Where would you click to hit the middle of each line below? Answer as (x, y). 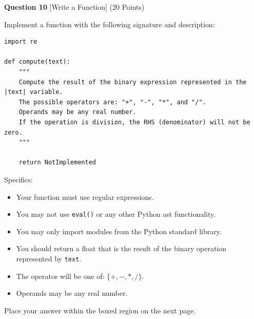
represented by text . (49, 258)
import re (21, 42)
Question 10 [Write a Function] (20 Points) (74, 7)
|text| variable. (34, 92)
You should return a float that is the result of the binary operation (121, 248)
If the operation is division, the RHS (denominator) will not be (134, 122)
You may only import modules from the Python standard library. (119, 231)
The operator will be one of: (60, 276)
